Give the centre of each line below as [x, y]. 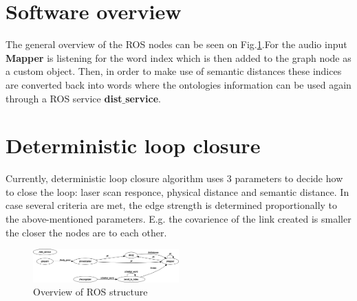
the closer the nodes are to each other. [86, 232]
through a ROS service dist [64, 98]
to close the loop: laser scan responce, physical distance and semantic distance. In [177, 191]
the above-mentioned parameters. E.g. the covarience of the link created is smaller [178, 219]
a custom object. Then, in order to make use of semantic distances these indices [174, 71]
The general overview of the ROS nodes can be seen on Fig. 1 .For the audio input [176, 44]
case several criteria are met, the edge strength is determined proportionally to [172, 205]
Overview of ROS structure [90, 292]
